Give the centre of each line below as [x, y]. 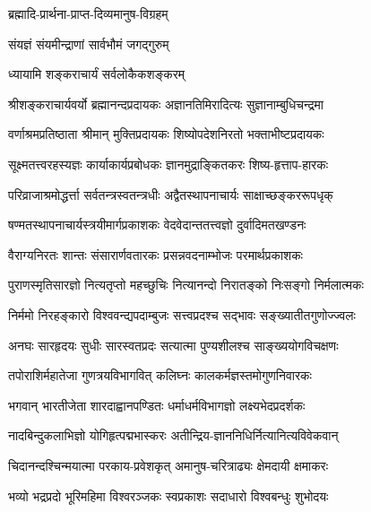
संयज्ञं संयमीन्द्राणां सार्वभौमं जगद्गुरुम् [89, 43]
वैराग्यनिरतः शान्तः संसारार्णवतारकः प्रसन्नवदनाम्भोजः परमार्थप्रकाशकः [155, 254]
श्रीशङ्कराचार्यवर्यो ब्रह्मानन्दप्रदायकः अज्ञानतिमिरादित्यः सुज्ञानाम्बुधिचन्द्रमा [166, 104]
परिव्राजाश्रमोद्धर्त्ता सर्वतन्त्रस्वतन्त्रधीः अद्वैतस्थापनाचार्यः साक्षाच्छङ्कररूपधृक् [171, 194]
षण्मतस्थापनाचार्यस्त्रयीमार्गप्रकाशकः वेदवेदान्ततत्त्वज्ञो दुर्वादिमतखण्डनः [157, 225]
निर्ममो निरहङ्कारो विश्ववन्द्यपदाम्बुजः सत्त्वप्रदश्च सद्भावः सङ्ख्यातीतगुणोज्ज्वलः [182, 314]
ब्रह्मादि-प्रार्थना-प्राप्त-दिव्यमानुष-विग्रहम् [88, 13]
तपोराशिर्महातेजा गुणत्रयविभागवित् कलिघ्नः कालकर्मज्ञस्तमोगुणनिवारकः [160, 375]
